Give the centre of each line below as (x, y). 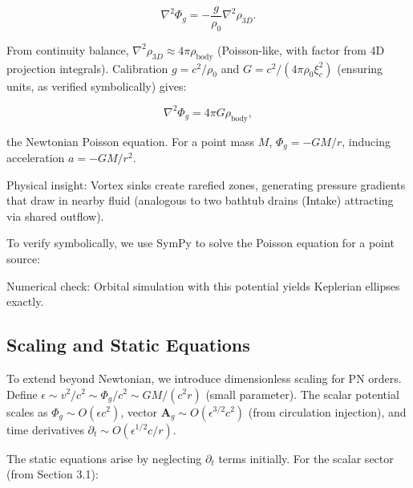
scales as (27, 411)
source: (24, 258)
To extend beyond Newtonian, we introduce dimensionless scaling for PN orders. (204, 378)
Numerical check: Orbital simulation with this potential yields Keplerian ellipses (203, 285)
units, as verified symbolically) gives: (97, 85)
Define (22, 394)
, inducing (366, 141)
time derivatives (45, 429)
